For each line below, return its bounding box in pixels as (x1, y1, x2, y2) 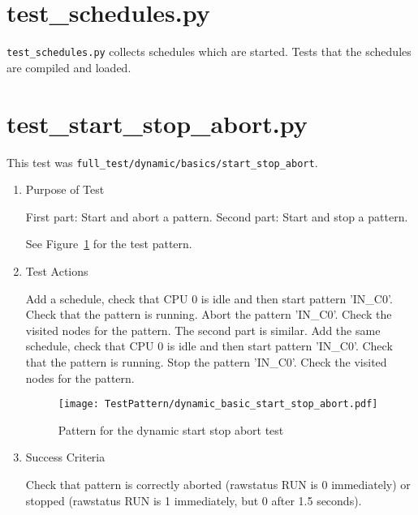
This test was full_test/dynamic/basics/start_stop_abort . (6, 153, 318, 170)
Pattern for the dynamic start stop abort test (58, 421, 284, 438)
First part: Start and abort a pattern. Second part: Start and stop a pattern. (25, 208, 408, 225)
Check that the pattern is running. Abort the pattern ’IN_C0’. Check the (25, 306, 392, 323)
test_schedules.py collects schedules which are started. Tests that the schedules (6, 43, 412, 60)
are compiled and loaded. (6, 58, 131, 75)
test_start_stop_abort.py (6, 106, 308, 139)
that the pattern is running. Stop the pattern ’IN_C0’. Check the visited (25, 353, 387, 370)
